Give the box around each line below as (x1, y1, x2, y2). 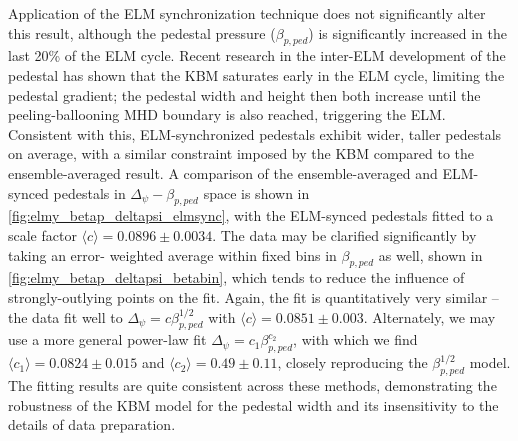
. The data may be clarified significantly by (212, 224, 477, 245)
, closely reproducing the (277, 352, 428, 373)
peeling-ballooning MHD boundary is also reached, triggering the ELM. (8, 104, 446, 125)
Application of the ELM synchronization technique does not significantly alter (8, 3, 486, 23)
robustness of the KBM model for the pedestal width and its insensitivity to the (8, 394, 499, 415)
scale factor (8, 224, 77, 245)
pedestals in (53, 182, 126, 203)
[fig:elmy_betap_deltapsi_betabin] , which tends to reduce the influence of (8, 267, 465, 288)
